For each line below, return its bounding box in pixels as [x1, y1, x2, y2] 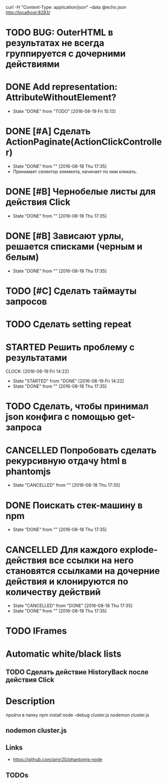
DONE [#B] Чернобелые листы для [5, 186, 156, 197]
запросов [5, 296, 47, 307]
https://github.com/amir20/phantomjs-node [12, 757, 102, 763]
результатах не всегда [5, 37, 104, 49]
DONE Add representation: [5, 82, 118, 92]
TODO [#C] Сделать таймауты [5, 285, 137, 297]
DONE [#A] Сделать [5, 126, 91, 137]
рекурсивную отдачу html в [5, 455, 127, 466]
